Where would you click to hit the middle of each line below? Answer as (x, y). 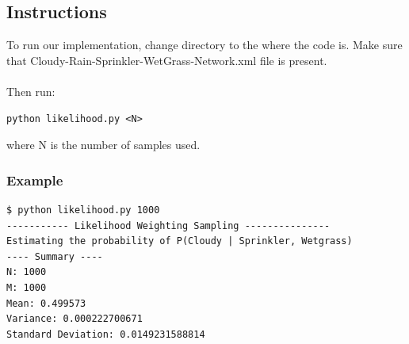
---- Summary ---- (55, 256)
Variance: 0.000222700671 (75, 319)
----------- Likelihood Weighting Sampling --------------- (168, 226)
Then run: (31, 91)
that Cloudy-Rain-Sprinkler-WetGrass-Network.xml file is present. (167, 60)
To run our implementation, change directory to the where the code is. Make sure (204, 45)
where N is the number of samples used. (103, 145)
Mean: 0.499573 (46, 303)
